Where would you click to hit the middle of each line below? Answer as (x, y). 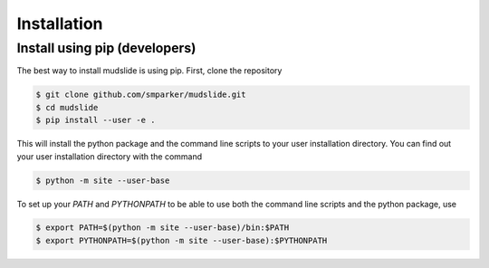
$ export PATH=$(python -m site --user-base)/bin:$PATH (163, 228)
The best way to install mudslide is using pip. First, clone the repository (149, 71)
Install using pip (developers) (106, 48)
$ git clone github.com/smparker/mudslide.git (141, 95)
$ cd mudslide (67, 107)
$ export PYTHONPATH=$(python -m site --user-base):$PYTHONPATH (182, 240)
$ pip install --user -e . (96, 120)
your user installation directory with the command (110, 156)
